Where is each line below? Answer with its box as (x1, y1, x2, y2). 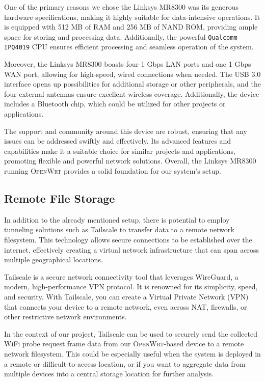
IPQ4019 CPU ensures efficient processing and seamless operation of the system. (4, 41, 254, 52)
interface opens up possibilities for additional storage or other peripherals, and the (4, 78, 261, 89)
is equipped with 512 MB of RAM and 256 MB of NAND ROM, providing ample (4, 21, 258, 32)
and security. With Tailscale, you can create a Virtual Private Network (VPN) (4, 291, 249, 302)
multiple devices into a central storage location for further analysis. (4, 368, 214, 379)
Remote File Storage (4, 190, 115, 206)
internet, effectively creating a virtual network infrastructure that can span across (4, 244, 259, 255)
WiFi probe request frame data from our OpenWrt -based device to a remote (4, 338, 244, 349)
